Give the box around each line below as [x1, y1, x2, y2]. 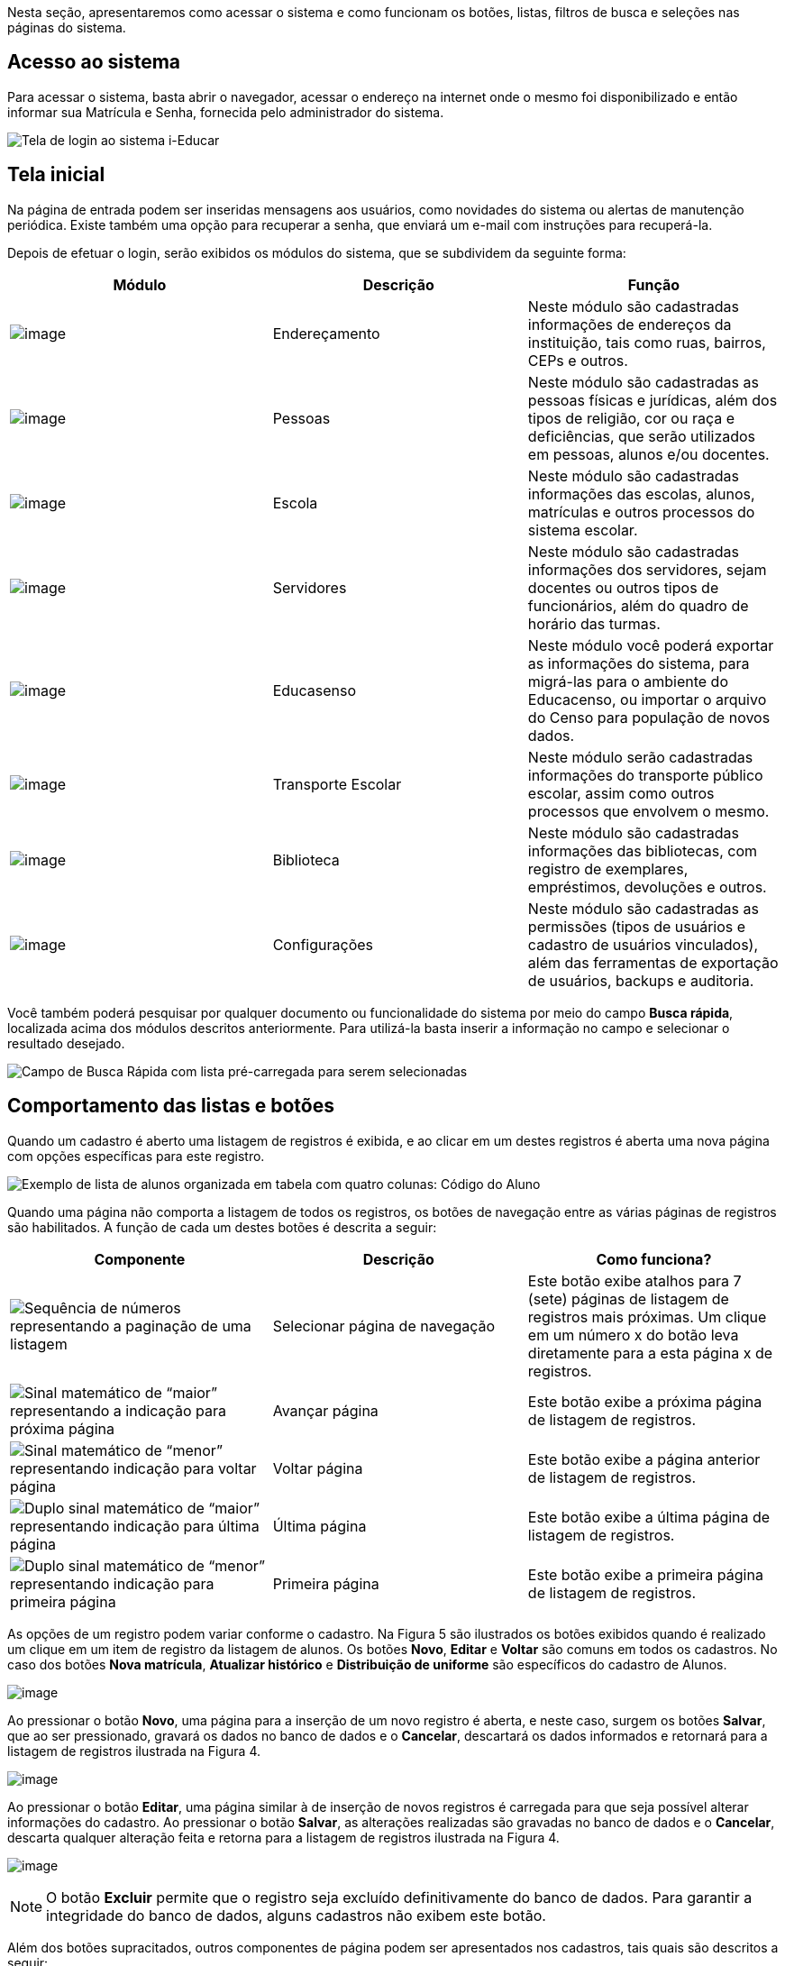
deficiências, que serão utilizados [527, 426, 756, 445]
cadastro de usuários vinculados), [527, 935, 759, 954]
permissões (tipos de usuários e [527, 917, 746, 936]
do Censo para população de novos [527, 708, 771, 727]
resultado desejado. [7, 1035, 125, 1051]
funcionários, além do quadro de [527, 596, 749, 615]
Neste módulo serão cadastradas [527, 747, 753, 766]
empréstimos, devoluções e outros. [527, 877, 767, 896]
